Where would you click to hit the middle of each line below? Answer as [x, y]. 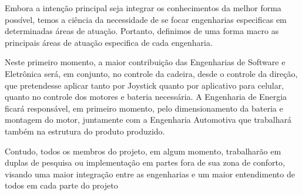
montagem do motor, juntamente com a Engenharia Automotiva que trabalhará [148, 120]
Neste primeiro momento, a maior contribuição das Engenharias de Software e [145, 62]
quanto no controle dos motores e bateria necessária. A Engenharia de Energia [146, 97]
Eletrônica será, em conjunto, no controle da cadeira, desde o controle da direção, [151, 73]
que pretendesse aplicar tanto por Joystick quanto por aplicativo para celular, [145, 85]
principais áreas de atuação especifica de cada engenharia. [109, 42]
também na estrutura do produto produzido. [85, 131]
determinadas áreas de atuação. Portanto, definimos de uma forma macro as [142, 31]
